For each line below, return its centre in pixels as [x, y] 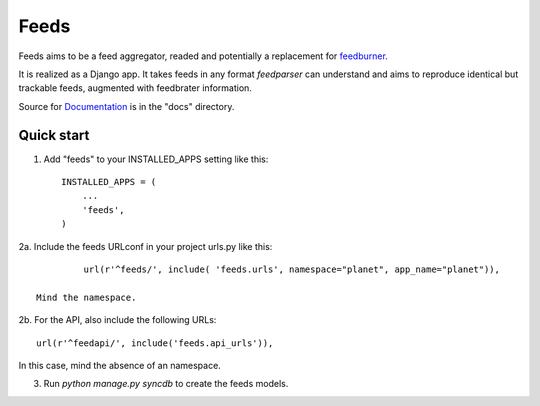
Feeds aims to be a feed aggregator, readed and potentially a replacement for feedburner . [203, 56]
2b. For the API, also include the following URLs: [117, 320]
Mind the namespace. [86, 297]
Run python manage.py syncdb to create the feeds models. [166, 384]
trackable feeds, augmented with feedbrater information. [135, 88]
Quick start [54, 135]
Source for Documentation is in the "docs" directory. [126, 106]
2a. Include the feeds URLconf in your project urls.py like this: [145, 246]
